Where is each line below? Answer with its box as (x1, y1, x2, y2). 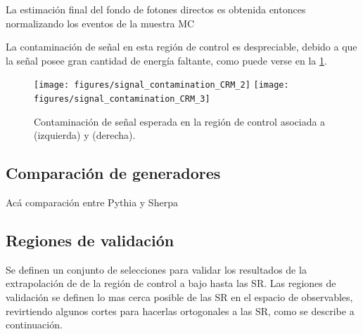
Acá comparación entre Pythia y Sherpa (6, 195, 178, 210)
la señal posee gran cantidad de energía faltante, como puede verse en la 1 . (6, 53, 327, 67)
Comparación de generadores (6, 162, 221, 184)
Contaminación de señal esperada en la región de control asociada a (34, 114, 326, 128)
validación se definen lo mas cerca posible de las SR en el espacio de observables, (6, 290, 353, 305)
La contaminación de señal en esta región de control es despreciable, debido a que (6, 39, 357, 54)
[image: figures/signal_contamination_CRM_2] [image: (34, 80, 289, 91)
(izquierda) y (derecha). (34, 128, 136, 142)
